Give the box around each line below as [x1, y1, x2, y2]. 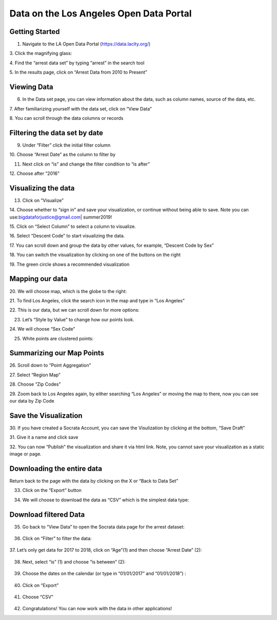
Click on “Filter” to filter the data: [22, 535, 92, 542]
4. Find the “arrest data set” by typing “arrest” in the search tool [9, 60, 145, 66]
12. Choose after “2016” [9, 170, 60, 176]
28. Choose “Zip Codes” [9, 381, 61, 388]
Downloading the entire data [9, 464, 103, 473]
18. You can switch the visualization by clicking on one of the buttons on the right [9, 252, 181, 258]
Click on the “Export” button [22, 487, 82, 494]
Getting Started [9, 27, 60, 36]
